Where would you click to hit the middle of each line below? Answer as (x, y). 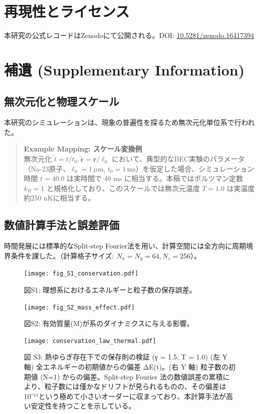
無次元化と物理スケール (62, 101)
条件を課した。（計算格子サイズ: (62, 255)
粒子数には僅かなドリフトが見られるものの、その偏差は (135, 386)
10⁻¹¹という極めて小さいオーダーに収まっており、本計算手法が (125, 396)
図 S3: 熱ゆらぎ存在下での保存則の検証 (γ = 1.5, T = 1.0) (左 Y (126, 357)
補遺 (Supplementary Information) (124, 69)
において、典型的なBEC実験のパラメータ (178, 159)
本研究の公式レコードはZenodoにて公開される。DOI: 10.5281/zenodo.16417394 (129, 35)
